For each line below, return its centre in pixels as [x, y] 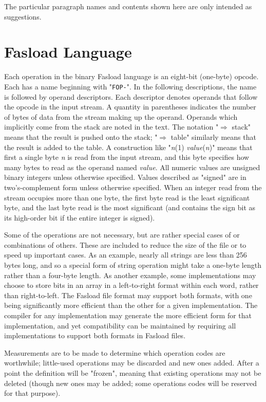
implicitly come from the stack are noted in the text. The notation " [111, 127]
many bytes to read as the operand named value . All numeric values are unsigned [132, 167]
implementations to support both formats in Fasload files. [95, 335]
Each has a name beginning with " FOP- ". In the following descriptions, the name [130, 86]
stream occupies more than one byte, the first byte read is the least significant [127, 197]
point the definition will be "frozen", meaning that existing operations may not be [133, 373]
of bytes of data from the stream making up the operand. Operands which [121, 116]
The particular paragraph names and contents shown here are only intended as [128, 6]
